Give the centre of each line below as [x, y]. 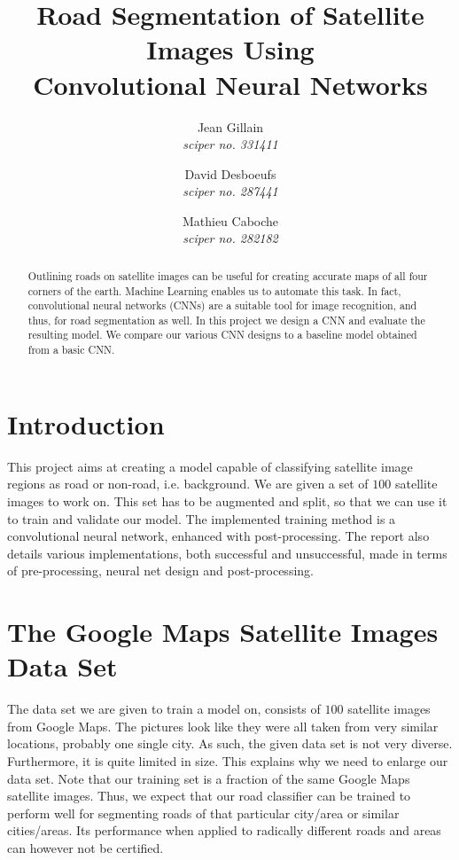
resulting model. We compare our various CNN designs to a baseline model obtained [222, 335]
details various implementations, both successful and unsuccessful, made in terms [227, 553]
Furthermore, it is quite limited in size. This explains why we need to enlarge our [228, 760]
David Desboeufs [230, 173]
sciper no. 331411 [230, 144]
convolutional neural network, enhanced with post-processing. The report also [218, 536]
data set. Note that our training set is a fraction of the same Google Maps [209, 778]
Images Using [230, 49]
